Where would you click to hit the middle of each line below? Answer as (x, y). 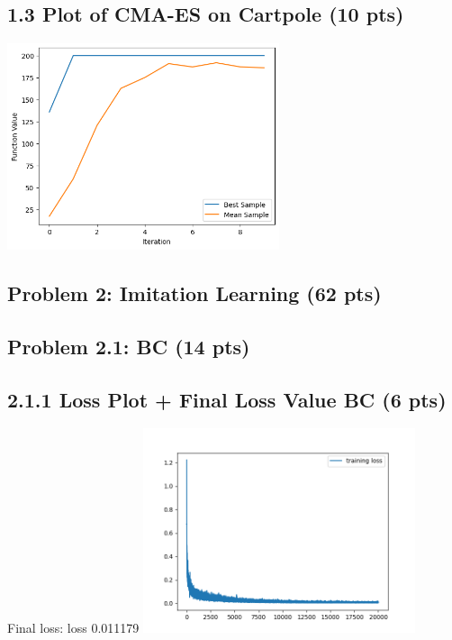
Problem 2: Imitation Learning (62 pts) (194, 293)
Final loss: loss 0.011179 (73, 628)
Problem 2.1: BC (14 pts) (129, 346)
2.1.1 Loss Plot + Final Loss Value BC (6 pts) (227, 399)
